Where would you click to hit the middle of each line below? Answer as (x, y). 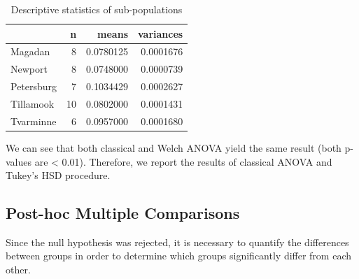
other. (18, 270)
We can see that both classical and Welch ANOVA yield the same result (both (174, 147)
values (19, 161)
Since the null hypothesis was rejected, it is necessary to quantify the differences (177, 242)
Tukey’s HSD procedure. (58, 175)
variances (161, 33)
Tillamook (33, 103)
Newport (29, 69)
